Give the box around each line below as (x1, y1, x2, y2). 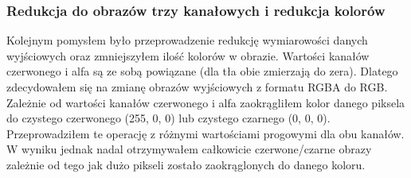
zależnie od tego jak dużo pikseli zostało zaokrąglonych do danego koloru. (6, 156, 366, 172)
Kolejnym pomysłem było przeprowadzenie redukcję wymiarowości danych (6, 32, 368, 48)
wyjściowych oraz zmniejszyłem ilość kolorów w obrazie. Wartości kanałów (6, 47, 370, 64)
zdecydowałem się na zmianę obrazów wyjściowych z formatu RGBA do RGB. (6, 79, 388, 95)
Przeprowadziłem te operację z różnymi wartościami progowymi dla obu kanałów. (6, 125, 405, 141)
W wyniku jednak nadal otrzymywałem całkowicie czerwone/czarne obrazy (6, 141, 372, 157)
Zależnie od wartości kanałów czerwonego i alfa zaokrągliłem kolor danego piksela (6, 94, 405, 110)
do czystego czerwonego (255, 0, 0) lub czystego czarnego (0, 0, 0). (6, 110, 331, 126)
